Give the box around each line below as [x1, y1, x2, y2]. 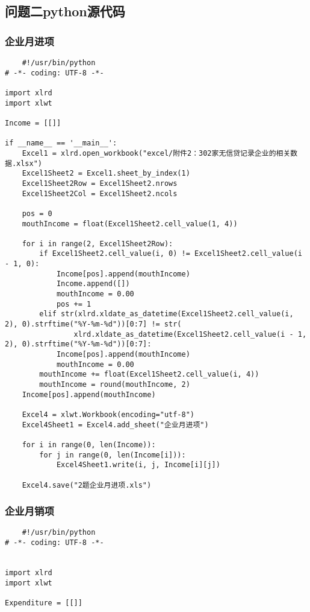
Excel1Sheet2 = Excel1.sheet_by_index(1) [22, 169, 190, 178]
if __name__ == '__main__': [5, 139, 117, 148]
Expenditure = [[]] [5, 599, 82, 608]
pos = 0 [22, 209, 52, 218]
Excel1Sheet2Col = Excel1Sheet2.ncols [22, 189, 178, 198]
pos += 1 [56, 299, 91, 308]
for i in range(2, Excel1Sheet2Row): [22, 239, 173, 248]
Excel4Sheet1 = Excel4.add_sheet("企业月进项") [22, 420, 209, 429]
